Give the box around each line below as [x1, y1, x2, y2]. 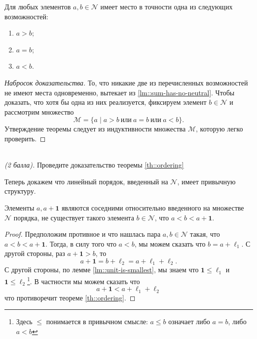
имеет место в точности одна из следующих [100, 1, 233, 11]
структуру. [4, 186, 36, 196]
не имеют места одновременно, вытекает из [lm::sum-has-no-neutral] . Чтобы [4, 87, 235, 97]
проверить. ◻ [4, 133, 46, 143]
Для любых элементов [4, 1, 71, 11]
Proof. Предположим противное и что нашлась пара [4, 229, 161, 239]
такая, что [190, 229, 220, 239]
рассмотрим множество [4, 106, 74, 117]
